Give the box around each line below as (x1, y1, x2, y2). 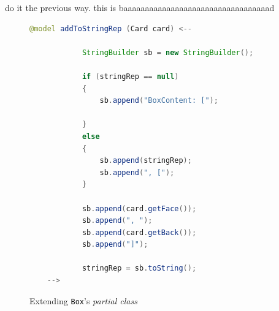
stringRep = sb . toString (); (82, 264, 197, 273)
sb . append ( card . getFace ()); (82, 204, 197, 213)
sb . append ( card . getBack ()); (82, 228, 197, 237)
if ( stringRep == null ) (82, 72, 179, 81)
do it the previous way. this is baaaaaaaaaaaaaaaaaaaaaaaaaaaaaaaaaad (5, 1, 275, 13)
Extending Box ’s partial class (29, 294, 137, 307)
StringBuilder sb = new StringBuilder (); (82, 48, 254, 57)
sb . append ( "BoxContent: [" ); (99, 96, 218, 105)
